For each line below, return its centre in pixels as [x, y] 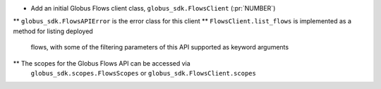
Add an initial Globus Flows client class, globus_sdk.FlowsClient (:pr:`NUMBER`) [153, 8]
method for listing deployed [53, 31]
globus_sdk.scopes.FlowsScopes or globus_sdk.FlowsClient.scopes [144, 73]
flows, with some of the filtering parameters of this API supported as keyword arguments [160, 47]
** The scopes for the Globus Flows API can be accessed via [102, 63]
